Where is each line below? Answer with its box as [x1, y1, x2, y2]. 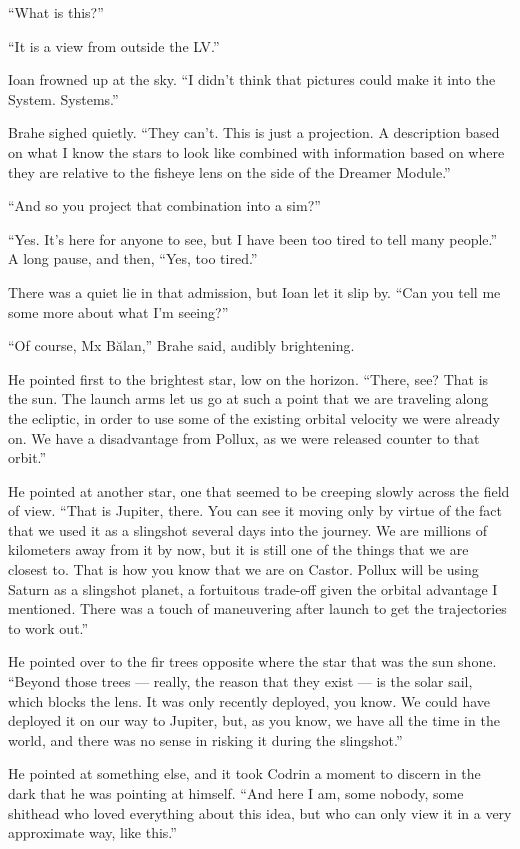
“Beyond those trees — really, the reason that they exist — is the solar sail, [8, 671, 473, 692]
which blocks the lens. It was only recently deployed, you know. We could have [8, 690, 491, 711]
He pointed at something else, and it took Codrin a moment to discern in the [8, 763, 481, 784]
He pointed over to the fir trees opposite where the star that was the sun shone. [8, 651, 497, 672]
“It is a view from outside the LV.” [8, 35, 220, 56]
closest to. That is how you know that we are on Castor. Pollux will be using [8, 559, 479, 580]
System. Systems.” [8, 88, 119, 109]
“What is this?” [8, 2, 104, 22]
